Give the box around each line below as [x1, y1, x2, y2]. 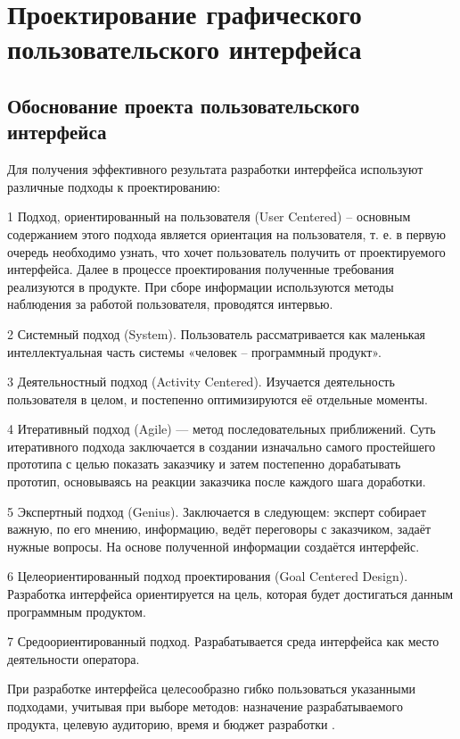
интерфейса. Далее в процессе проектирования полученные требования [7, 260, 394, 278]
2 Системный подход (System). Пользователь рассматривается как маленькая [7, 324, 426, 343]
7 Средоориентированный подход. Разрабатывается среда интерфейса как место [7, 632, 439, 651]
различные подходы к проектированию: [7, 177, 221, 195]
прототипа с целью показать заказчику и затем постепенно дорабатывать [7, 454, 401, 473]
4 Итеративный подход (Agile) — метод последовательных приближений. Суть [7, 419, 436, 438]
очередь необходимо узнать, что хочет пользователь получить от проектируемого [7, 242, 446, 261]
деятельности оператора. [7, 649, 140, 668]
